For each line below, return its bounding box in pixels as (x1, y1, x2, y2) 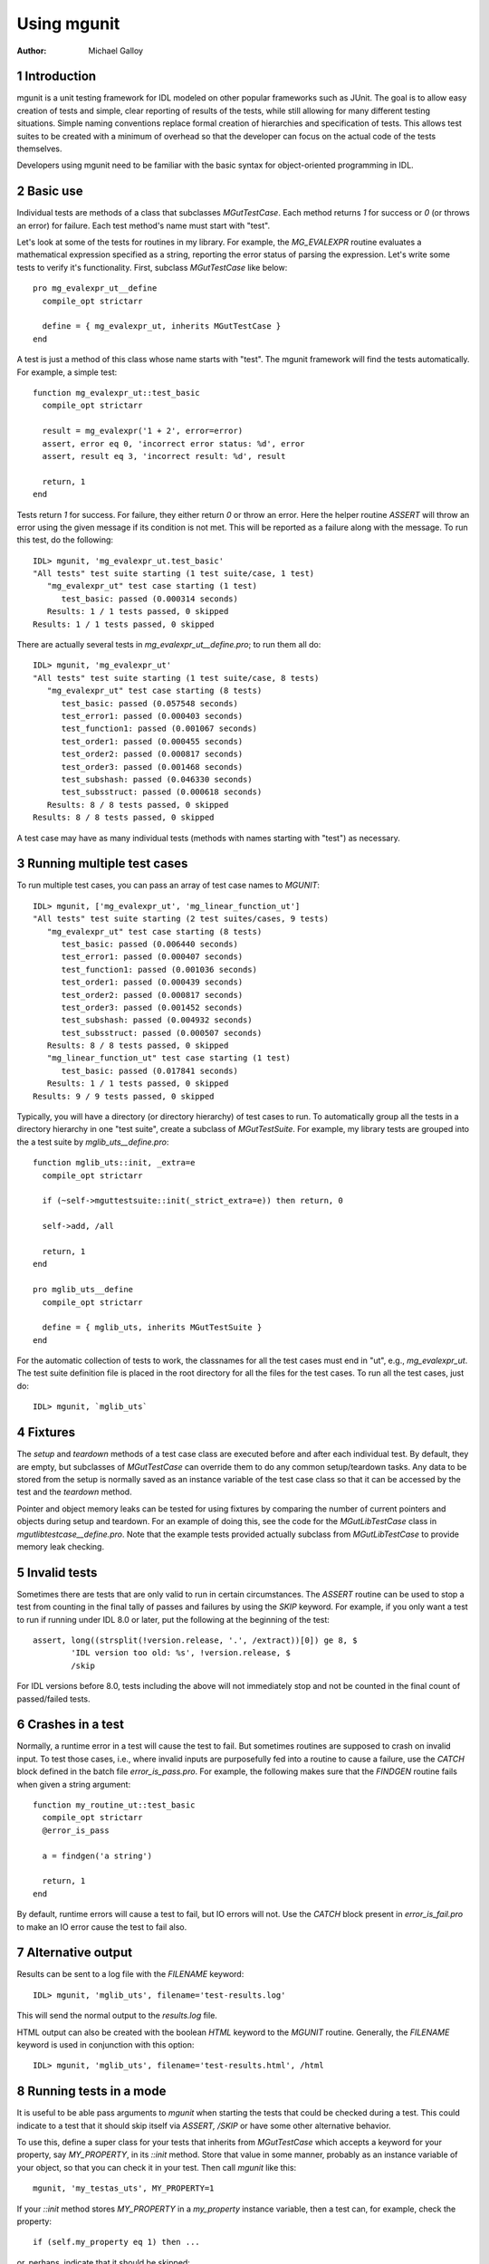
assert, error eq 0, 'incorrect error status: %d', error (42, 438, 305, 448)
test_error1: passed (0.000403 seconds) (61, 711, 244, 721)
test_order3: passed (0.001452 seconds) (61, 1002, 244, 1012)
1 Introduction (16, 69, 97, 84)
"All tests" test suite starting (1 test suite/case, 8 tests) (33, 673, 320, 683)
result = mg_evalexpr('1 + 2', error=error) (42, 426, 244, 436)
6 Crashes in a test (16, 1717, 125, 1732)
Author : (16, 45, 47, 56)
